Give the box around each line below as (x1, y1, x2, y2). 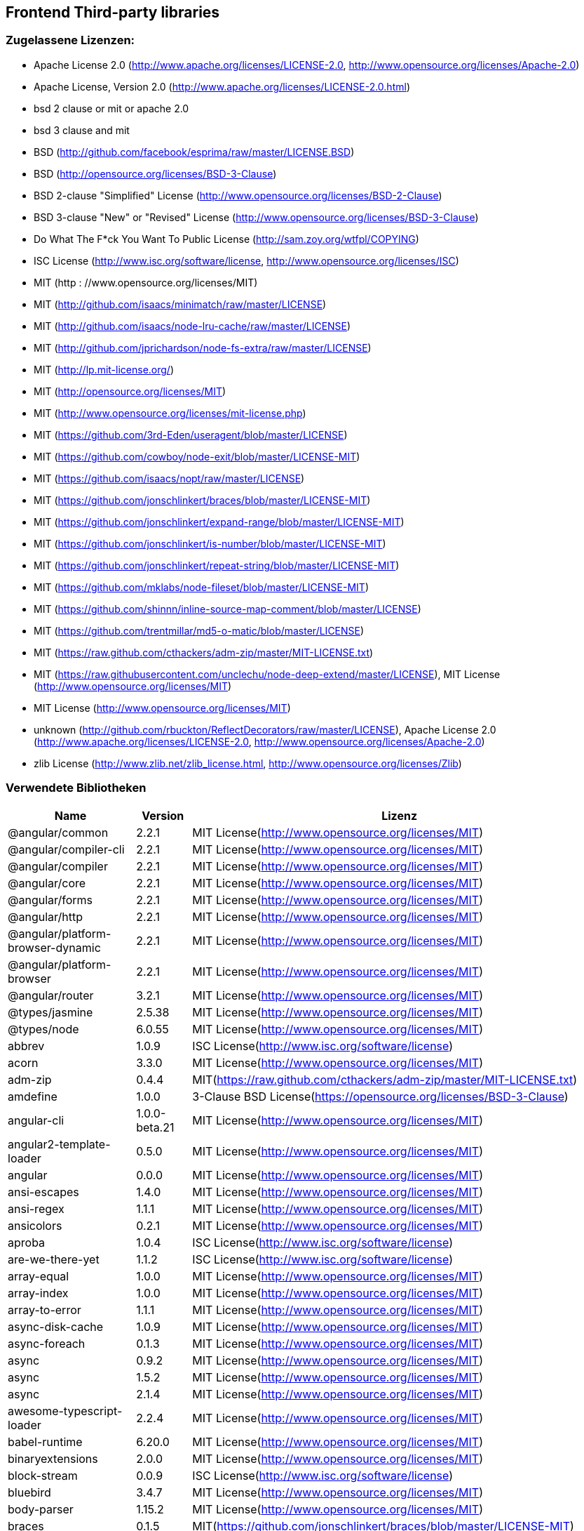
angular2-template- (8, 1136, 111, 1151)
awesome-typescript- (8, 1403, 123, 1418)
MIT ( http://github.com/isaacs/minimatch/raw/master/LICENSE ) (34, 298, 327, 310)
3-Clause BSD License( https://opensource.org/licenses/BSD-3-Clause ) (192, 1089, 569, 1103)
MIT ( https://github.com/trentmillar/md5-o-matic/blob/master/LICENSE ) (34, 624, 365, 637)
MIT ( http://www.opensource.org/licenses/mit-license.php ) (34, 406, 306, 419)
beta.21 (136, 1120, 175, 1134)
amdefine (8, 1089, 57, 1103)
